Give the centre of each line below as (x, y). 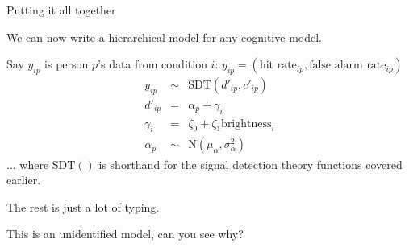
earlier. (24, 180)
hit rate (278, 66)
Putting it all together (61, 10)
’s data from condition (152, 64)
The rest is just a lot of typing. (83, 206)
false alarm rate (348, 66)
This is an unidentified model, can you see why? (125, 234)
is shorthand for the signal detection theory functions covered (250, 164)
